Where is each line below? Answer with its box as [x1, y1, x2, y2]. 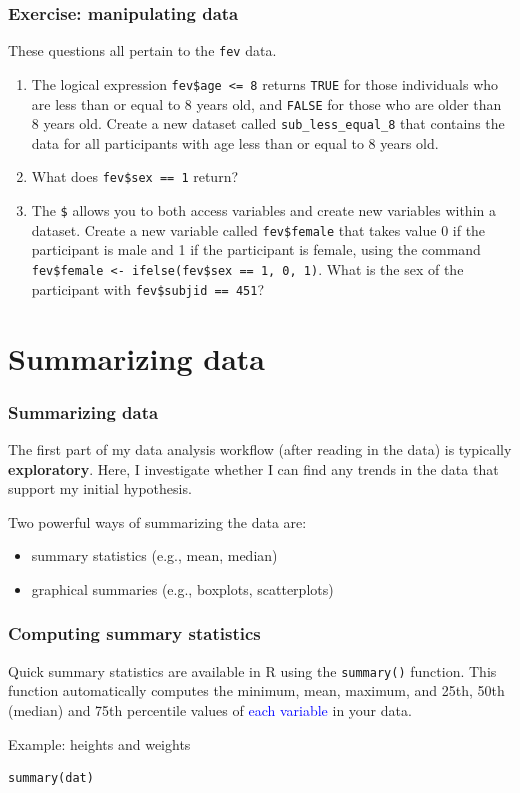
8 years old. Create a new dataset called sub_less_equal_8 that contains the [31, 113, 505, 134]
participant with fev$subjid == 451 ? [31, 278, 265, 299]
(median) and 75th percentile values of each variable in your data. [8, 699, 412, 720]
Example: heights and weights [8, 733, 191, 754]
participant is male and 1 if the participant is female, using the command [31, 239, 481, 260]
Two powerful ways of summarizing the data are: [8, 511, 307, 532]
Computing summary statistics [8, 621, 261, 646]
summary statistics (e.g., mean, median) [31, 545, 278, 566]
